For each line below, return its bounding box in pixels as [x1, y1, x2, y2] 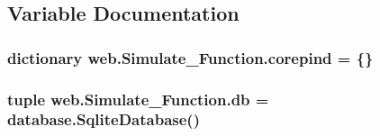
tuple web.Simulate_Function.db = [7, 87, 269, 110]
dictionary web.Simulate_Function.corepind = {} [7, 46, 374, 68]
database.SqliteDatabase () [7, 108, 200, 131]
